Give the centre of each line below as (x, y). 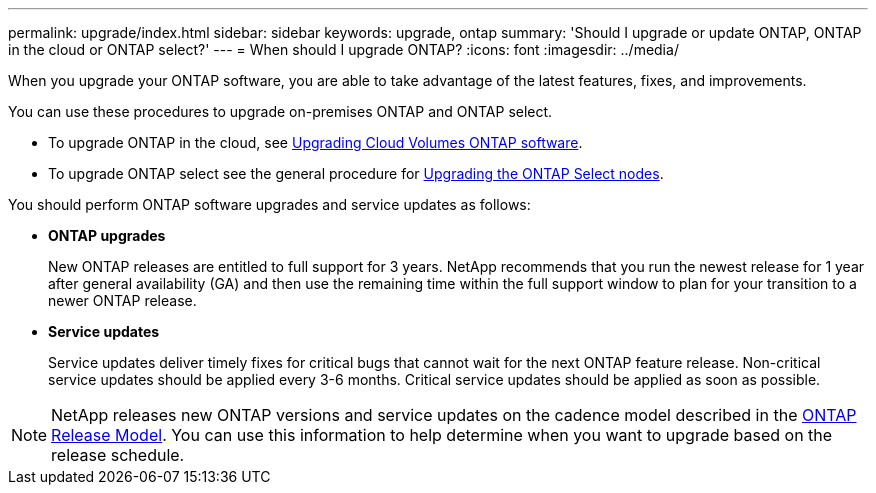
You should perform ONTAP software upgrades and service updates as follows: (269, 204)
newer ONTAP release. (122, 300)
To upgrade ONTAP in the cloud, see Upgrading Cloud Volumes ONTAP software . (315, 142)
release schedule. (118, 455)
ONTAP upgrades (107, 235)
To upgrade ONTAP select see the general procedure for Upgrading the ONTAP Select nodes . (356, 173)
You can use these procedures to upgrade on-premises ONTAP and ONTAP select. (280, 111)
